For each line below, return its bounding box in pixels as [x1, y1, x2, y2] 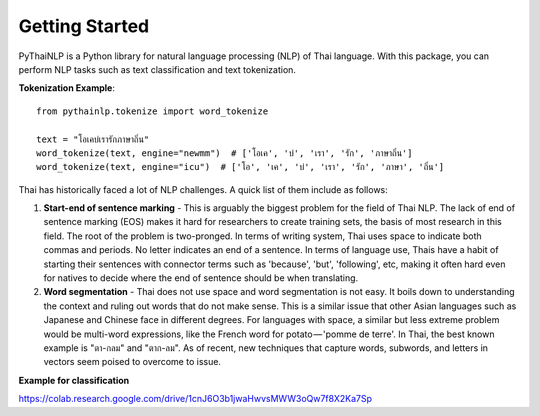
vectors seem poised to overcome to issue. [43, 356, 222, 368]
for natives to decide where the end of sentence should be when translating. [43, 272, 359, 284]
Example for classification [18, 374, 130, 386]
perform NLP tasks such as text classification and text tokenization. [18, 63, 297, 75]
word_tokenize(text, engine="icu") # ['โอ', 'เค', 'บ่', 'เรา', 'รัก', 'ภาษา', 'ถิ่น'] [36, 161, 445, 173]
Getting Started [18, 15, 150, 37]
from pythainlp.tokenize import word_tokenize [36, 105, 269, 117]
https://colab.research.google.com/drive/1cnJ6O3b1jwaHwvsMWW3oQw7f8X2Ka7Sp [18, 393, 373, 405]
